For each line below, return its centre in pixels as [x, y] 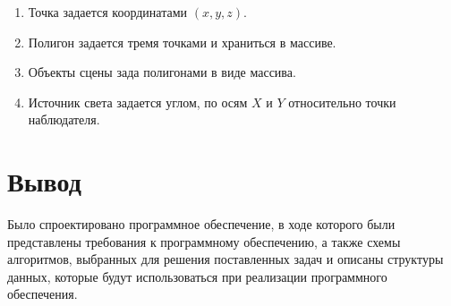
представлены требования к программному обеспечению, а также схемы [204, 241]
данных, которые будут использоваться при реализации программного [197, 276]
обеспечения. [43, 294]
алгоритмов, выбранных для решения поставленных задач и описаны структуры [225, 259]
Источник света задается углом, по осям [138, 102]
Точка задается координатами [108, 12]
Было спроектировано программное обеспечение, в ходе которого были [201, 224]
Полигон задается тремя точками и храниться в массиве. [182, 42]
